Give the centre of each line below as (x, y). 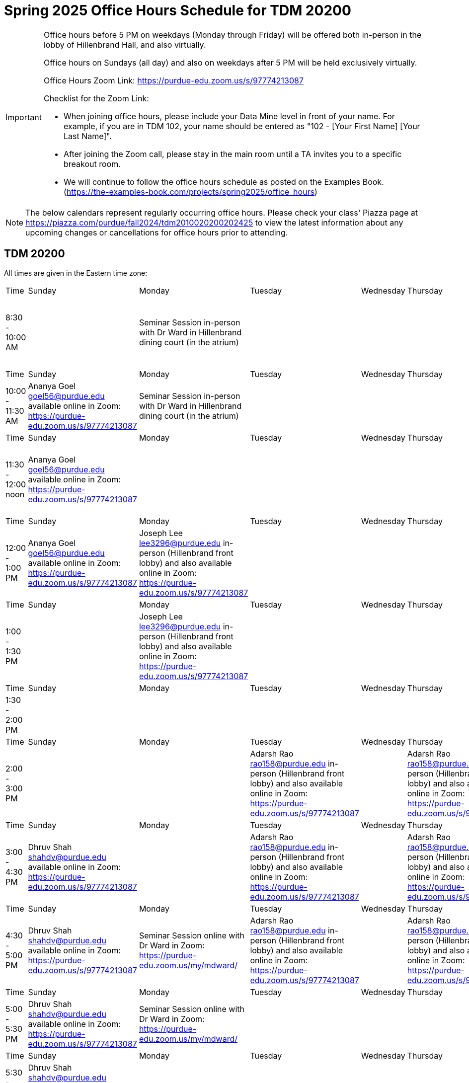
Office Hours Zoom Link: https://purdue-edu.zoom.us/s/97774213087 (173, 80)
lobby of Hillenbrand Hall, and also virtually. (125, 44)
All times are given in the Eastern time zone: (76, 273)
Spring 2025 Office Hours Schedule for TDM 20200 (178, 10)
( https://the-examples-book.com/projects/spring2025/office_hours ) (190, 192)
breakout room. (92, 164)
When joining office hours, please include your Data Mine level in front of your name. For (229, 116)
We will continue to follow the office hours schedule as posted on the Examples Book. (224, 182)
